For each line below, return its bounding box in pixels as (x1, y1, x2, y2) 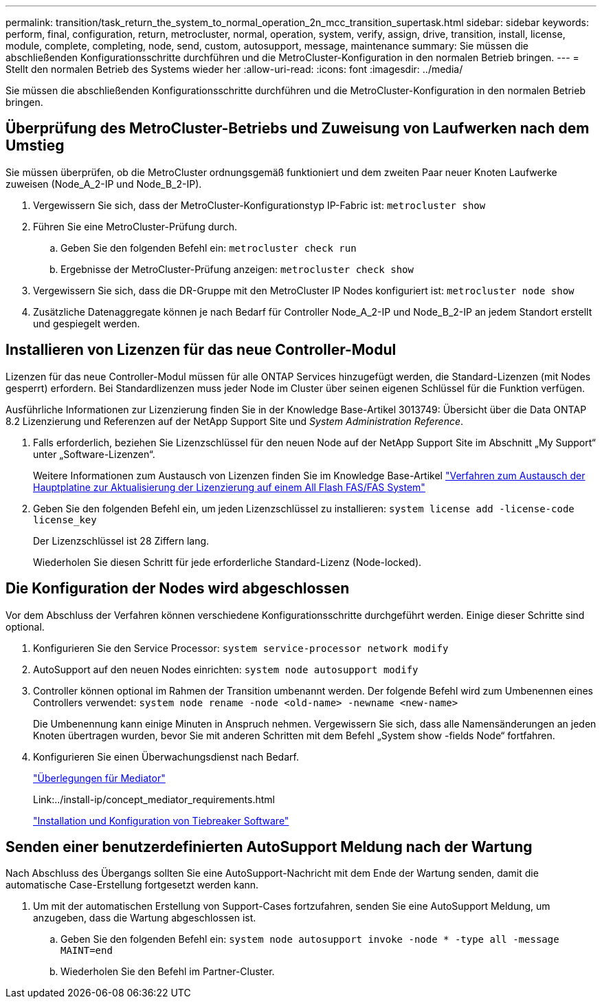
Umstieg (5, 137, 65, 155)
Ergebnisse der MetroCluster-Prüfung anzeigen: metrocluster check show (60, 263, 414, 275)
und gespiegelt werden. (33, 317, 140, 329)
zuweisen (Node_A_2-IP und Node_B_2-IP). (5, 177, 202, 190)
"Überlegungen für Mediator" (33, 772, 166, 784)
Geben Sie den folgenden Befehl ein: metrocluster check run (60, 241, 357, 254)
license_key (33, 514, 97, 525)
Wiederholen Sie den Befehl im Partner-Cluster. (60, 965, 275, 978)
